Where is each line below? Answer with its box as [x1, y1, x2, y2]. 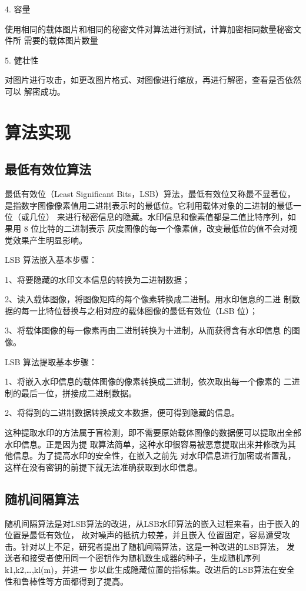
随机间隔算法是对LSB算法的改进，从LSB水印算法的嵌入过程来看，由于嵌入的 [5, 517, 300, 529]
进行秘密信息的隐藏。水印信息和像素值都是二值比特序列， [65, 211, 288, 223]
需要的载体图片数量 [24, 34, 98, 46]
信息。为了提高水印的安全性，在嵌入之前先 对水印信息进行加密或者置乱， [12, 449, 296, 462]
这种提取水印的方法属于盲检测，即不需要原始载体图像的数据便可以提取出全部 [5, 426, 301, 439]
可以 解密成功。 [5, 85, 65, 97]
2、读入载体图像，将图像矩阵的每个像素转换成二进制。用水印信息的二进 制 [5, 293, 292, 305]
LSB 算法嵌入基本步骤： [5, 253, 98, 266]
